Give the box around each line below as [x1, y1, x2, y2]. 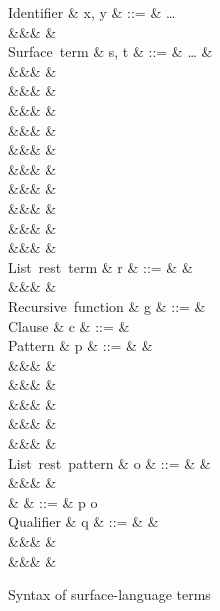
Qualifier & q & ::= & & [8, 511, 159, 532]
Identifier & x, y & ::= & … [8, 2, 176, 22]
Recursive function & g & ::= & [8, 295, 206, 316]
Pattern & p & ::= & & [8, 335, 153, 356]
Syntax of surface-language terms [8, 584, 211, 605]
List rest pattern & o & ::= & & [8, 452, 211, 473]
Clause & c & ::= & [8, 315, 130, 336]
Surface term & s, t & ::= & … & [8, 41, 213, 62]
